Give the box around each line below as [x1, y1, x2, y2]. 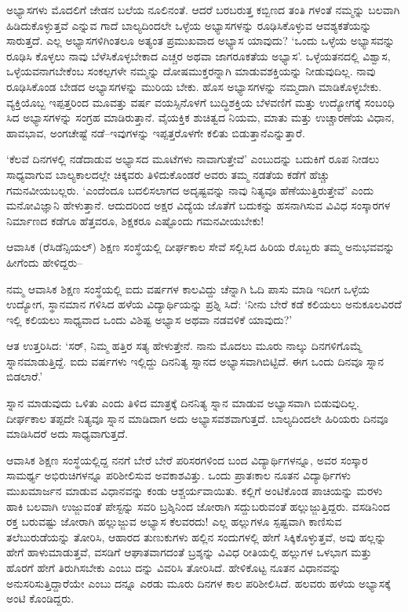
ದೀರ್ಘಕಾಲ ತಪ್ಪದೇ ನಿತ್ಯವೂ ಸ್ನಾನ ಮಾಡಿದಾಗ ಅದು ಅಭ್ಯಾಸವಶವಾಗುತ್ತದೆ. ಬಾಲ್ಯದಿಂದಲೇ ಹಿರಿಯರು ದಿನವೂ [6, 410, 388, 426]
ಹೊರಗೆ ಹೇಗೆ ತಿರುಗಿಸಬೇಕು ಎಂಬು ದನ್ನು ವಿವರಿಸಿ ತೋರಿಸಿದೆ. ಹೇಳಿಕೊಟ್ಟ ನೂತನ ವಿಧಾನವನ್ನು [6, 559, 341, 575]
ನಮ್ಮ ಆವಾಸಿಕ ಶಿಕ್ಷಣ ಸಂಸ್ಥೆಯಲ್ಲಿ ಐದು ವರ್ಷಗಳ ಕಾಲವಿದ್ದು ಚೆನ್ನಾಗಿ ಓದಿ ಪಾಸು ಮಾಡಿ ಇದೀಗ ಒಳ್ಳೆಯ [6, 280, 370, 297]
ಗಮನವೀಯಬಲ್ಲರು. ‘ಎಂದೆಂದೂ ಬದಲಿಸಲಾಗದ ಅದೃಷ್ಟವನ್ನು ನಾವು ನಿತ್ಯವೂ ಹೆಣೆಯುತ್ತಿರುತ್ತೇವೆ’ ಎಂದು [6, 181, 374, 198]
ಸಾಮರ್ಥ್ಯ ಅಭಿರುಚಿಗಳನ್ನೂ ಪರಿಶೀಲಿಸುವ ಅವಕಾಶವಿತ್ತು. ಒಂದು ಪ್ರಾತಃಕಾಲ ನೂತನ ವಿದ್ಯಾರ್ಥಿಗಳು [6, 467, 351, 483]
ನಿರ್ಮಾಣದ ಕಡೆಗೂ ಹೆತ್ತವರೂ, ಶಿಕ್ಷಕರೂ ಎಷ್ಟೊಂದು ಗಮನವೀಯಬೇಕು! [6, 212, 264, 228]
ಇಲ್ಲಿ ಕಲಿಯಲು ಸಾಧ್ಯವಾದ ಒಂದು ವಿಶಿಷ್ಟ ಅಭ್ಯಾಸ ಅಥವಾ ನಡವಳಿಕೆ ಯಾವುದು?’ [6, 311, 293, 327]
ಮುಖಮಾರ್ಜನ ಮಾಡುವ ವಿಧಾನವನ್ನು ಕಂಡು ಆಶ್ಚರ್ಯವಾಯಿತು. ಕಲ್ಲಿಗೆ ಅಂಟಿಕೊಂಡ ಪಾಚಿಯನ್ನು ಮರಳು [6, 483, 383, 499]
